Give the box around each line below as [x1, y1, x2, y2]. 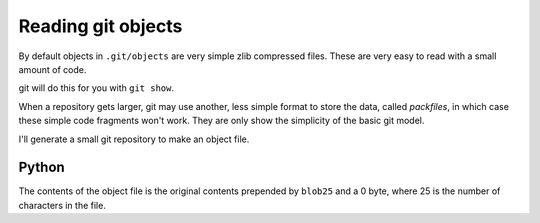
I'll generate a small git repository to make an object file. [18, 133, 250, 145]
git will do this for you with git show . [18, 82, 175, 94]
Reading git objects [18, 15, 183, 37]
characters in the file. [18, 199, 107, 211]
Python [18, 159, 65, 176]
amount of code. [18, 63, 87, 75]
